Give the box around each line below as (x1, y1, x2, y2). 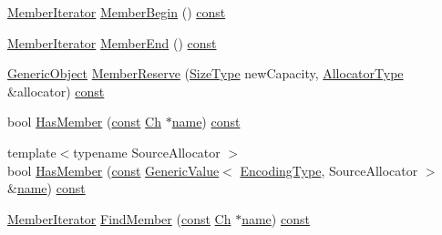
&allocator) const (7, 81, 105, 100)
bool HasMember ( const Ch (7, 112, 162, 131)
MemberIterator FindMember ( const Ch (7, 209, 231, 228)
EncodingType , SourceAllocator (240, 160, 418, 179)
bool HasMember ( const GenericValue (7, 160, 220, 179)
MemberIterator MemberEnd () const (7, 33, 217, 52)
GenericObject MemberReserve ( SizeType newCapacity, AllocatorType (7, 64, 404, 83)
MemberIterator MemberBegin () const (7, 3, 226, 21)
